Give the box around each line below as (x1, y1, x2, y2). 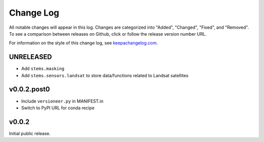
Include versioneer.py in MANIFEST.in (21, 98, 104, 104)
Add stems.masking (21, 66, 65, 72)
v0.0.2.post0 (9, 85, 50, 94)
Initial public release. (9, 130, 51, 136)
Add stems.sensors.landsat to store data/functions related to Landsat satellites (21, 72, 189, 78)
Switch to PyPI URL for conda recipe (21, 105, 95, 111)
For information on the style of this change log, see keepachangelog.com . (9, 40, 158, 46)
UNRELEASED (9, 53, 52, 61)
